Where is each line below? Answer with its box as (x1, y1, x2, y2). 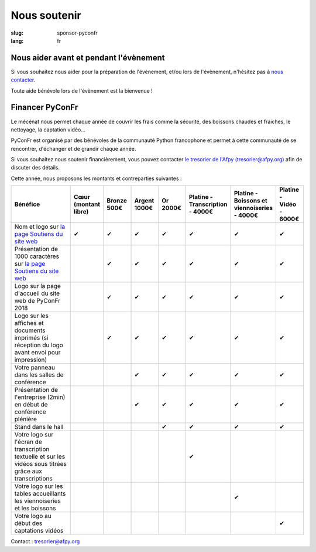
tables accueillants (14, 490, 66, 498)
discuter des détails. (11, 164, 60, 171)
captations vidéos (14, 527, 64, 535)
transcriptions (14, 475, 53, 483)
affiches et (14, 319, 44, 327)
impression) (14, 355, 47, 364)
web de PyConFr (14, 297, 61, 305)
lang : (11, 37, 24, 44)
